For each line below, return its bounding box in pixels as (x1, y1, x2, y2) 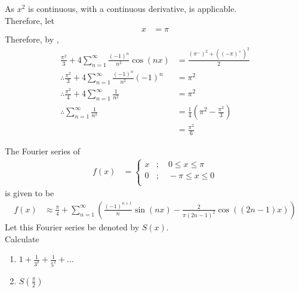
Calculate (5, 232, 39, 245)
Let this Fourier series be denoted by (5, 220, 140, 233)
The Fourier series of (5, 145, 81, 157)
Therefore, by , (5, 33, 59, 45)
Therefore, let (5, 14, 54, 26)
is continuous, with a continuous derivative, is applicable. (28, 2, 237, 14)
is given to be (5, 187, 54, 199)
